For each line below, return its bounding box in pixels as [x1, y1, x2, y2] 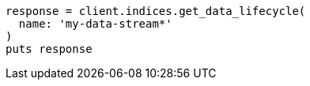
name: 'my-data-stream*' [18, 17, 172, 30]
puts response [6, 43, 93, 55]
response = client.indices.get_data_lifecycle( [6, 5, 306, 17]
